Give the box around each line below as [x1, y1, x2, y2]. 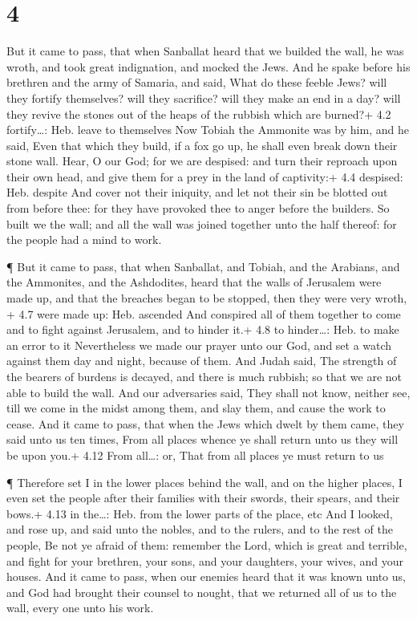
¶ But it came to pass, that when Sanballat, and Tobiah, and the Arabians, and [6, 258, 400, 274]
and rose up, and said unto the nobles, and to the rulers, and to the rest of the [6, 521, 394, 538]
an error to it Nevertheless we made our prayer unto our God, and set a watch [6, 336, 392, 353]
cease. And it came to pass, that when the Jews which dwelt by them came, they [6, 415, 404, 432]
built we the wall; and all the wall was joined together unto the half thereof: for [6, 215, 397, 232]
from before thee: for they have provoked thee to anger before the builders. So [6, 200, 390, 217]
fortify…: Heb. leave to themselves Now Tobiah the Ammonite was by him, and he [6, 121, 409, 138]
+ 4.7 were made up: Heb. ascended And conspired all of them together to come [6, 305, 401, 322]
